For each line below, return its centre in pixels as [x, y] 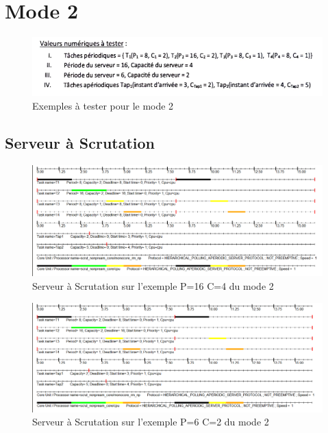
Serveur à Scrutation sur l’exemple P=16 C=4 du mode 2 [153, 285]
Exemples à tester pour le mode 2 [103, 105]
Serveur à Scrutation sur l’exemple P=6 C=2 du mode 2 [151, 422]
